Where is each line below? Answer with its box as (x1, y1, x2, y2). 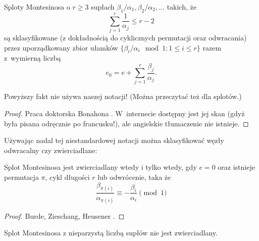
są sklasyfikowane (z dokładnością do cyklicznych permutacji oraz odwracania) (4, 32, 247, 42)
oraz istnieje (218, 162, 255, 172)
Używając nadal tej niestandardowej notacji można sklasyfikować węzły (4, 135, 224, 146)
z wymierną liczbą (4, 53, 61, 63)
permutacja (4, 172, 39, 182)
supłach (91, 2, 115, 12)
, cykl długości (45, 172, 90, 182)
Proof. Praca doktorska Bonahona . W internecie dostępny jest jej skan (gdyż (4, 108, 245, 119)
